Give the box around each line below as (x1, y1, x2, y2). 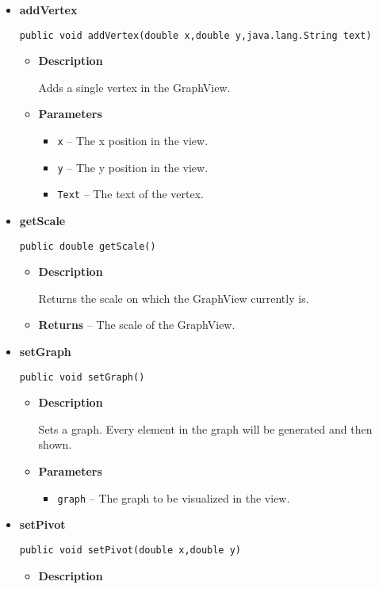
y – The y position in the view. (57, 159, 209, 175)
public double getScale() (19, 240, 156, 252)
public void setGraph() (19, 371, 145, 383)
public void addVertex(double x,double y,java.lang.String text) (19, 29, 372, 41)
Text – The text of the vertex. (57, 185, 204, 202)
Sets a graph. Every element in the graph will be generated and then (38, 420, 373, 437)
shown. (38, 436, 72, 453)
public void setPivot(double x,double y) (19, 544, 241, 556)
